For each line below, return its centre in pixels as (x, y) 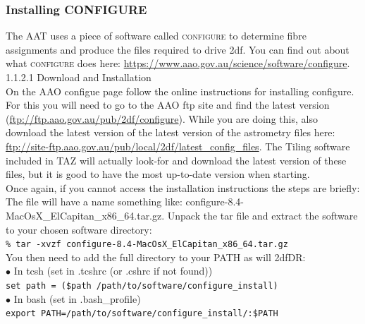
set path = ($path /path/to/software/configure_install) (142, 286)
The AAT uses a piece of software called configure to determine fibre (156, 36)
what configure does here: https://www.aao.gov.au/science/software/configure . (178, 63)
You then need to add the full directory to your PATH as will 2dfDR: (156, 257)
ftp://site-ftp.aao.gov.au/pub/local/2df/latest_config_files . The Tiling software (178, 146)
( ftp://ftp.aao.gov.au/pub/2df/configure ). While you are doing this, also (162, 118)
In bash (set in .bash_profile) (77, 298)
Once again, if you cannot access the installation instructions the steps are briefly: (183, 187)
